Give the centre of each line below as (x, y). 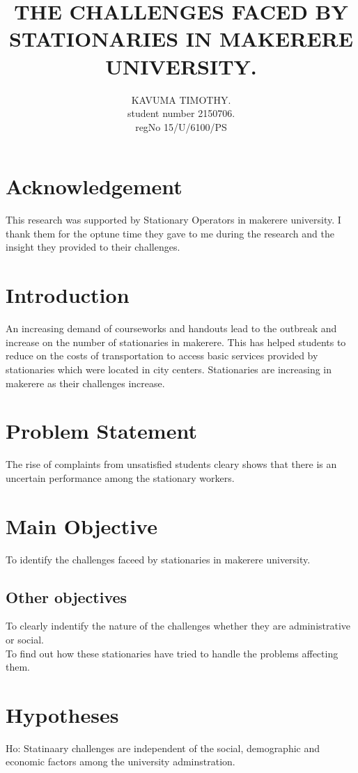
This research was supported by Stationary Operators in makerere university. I (173, 220)
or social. (25, 639)
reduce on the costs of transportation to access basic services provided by (162, 356)
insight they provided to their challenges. (93, 247)
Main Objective (81, 525)
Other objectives (67, 596)
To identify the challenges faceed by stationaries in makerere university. (158, 559)
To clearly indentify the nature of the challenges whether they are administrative (178, 626)
